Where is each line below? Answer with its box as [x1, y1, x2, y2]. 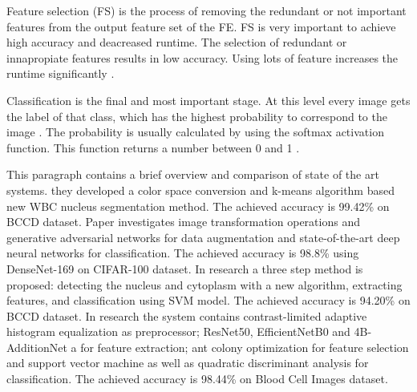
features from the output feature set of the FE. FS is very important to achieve [6, 18, 396, 34]
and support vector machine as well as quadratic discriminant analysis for [6, 354, 369, 371]
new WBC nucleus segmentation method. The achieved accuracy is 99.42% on [6, 197, 390, 214]
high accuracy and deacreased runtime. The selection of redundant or [6, 34, 347, 51]
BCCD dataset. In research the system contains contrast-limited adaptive [6, 307, 367, 324]
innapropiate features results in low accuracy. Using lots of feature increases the [6, 49, 399, 66]
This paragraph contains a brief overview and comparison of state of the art [6, 166, 379, 183]
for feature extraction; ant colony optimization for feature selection [80, 338, 409, 355]
